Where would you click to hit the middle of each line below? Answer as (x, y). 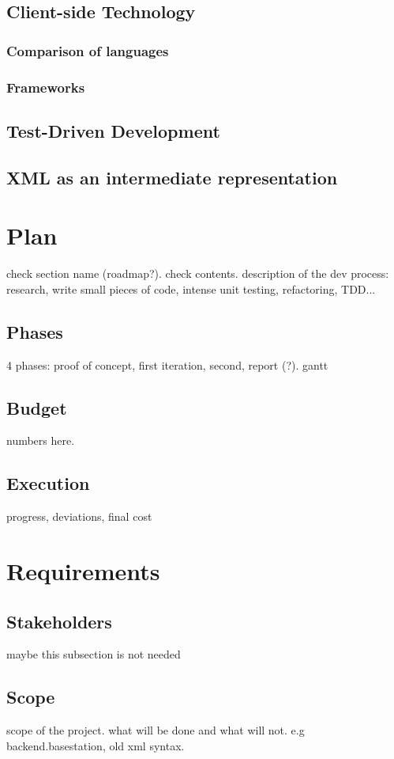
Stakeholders (59, 621)
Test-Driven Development (113, 130)
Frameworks (46, 87)
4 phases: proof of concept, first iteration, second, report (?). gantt (167, 364)
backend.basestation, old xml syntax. (96, 745)
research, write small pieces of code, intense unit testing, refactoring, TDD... (191, 288)
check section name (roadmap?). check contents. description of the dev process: (198, 273)
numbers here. (41, 440)
